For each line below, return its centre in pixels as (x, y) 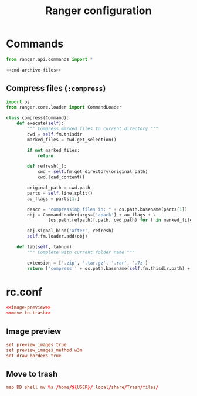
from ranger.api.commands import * (50, 59)
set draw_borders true (34, 356)
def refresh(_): (47, 166)
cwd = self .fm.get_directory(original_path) (93, 172)
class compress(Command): (38, 118)
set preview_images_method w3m (44, 350)
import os (18, 102)
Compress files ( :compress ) (56, 88)
